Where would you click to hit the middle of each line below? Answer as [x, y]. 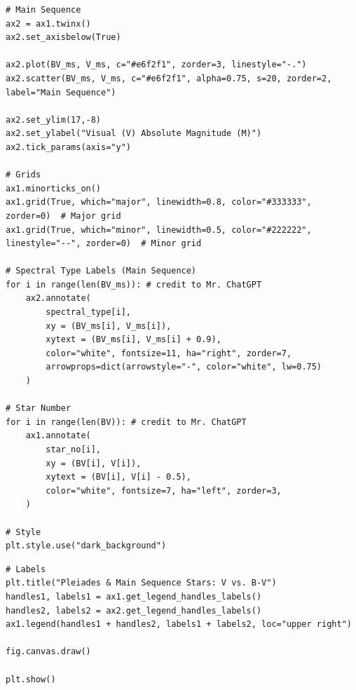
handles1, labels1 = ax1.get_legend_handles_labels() [134, 596]
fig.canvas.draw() [48, 652]
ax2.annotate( [58, 298]
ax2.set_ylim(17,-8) [54, 120]
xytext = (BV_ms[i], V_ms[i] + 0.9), [133, 340]
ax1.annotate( [58, 436]
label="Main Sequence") [61, 92]
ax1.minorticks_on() [54, 188]
